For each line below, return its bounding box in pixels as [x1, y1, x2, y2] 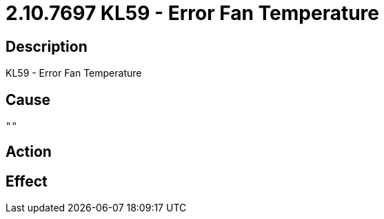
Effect [6, 172, 48, 190]
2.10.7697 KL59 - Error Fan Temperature [6, 1, 379, 25]
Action [6, 143, 52, 161]
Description [6, 37, 88, 55]
